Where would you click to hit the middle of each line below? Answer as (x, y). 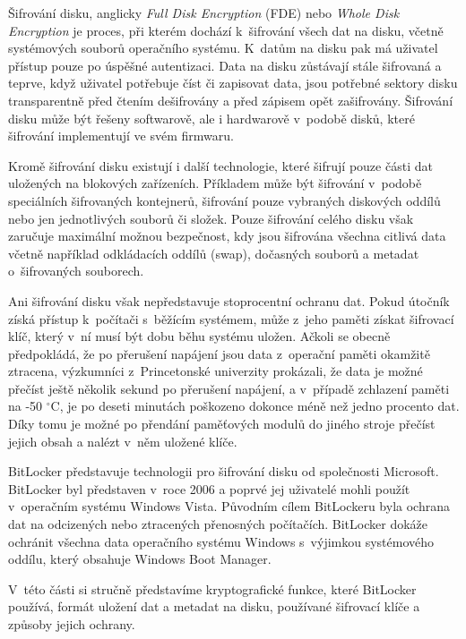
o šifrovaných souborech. (76, 271)
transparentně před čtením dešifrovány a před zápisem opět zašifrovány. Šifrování (231, 100)
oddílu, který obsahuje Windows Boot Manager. (140, 559)
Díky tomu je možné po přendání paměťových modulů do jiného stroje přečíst (222, 424)
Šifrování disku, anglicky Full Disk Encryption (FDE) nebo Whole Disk (204, 13)
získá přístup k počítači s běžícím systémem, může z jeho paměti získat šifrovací (231, 318)
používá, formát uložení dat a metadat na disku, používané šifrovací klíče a (214, 606)
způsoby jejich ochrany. (72, 624)
